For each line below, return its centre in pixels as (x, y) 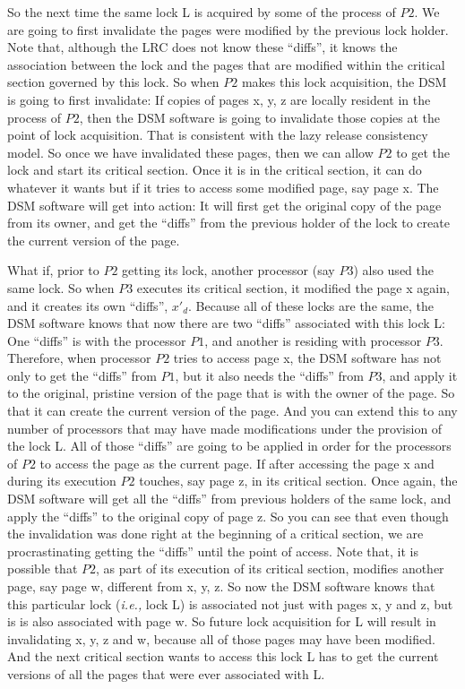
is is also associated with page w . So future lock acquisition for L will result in (222, 621)
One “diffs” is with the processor (97, 340)
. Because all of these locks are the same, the (311, 305)
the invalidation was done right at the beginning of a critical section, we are (215, 534)
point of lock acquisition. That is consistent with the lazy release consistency (218, 135)
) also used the (393, 270)
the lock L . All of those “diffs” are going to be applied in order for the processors (229, 446)
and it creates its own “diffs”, (88, 305)
